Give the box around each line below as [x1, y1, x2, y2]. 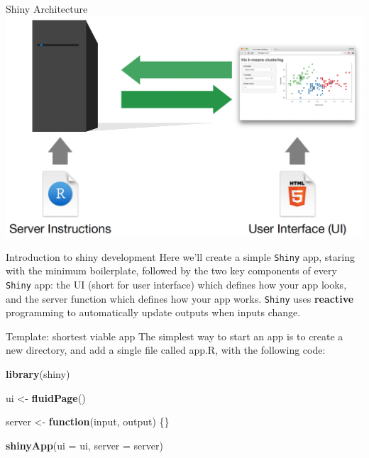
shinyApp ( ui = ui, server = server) [6, 437, 163, 452]
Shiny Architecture [6, 1, 88, 16]
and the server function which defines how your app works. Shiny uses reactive [6, 291, 354, 306]
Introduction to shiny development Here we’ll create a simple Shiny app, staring [6, 249, 355, 264]
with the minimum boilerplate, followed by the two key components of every [6, 263, 337, 278]
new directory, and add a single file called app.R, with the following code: [6, 342, 326, 357]
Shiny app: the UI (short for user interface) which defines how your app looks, [6, 277, 347, 291]
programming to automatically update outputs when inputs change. [6, 305, 301, 320]
